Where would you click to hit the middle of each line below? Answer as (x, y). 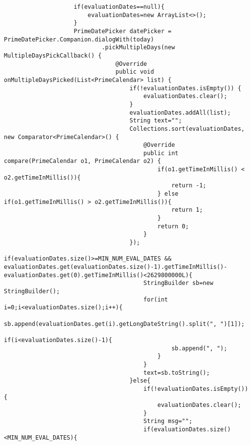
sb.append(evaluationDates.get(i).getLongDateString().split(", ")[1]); (124, 324)
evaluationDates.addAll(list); (180, 112)
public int (161, 153)
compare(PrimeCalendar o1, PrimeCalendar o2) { (83, 161)
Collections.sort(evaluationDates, (187, 129)
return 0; (173, 226)
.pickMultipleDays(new (138, 48)
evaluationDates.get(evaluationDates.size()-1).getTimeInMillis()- (116, 267)
